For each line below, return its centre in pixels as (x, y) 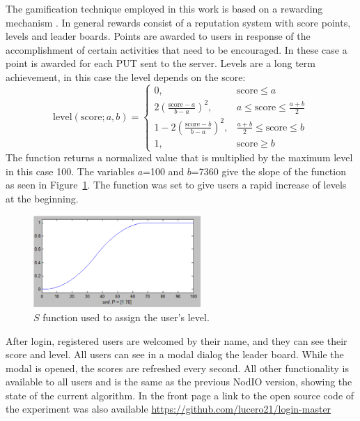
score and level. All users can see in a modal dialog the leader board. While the (175, 354)
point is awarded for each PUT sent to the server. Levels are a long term (161, 63)
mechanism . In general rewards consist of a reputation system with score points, (178, 22)
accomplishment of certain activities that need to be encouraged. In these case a (177, 49)
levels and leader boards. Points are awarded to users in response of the (158, 36)
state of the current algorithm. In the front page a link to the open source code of (180, 395)
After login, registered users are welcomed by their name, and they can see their (177, 340)
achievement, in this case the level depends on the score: (126, 76)
